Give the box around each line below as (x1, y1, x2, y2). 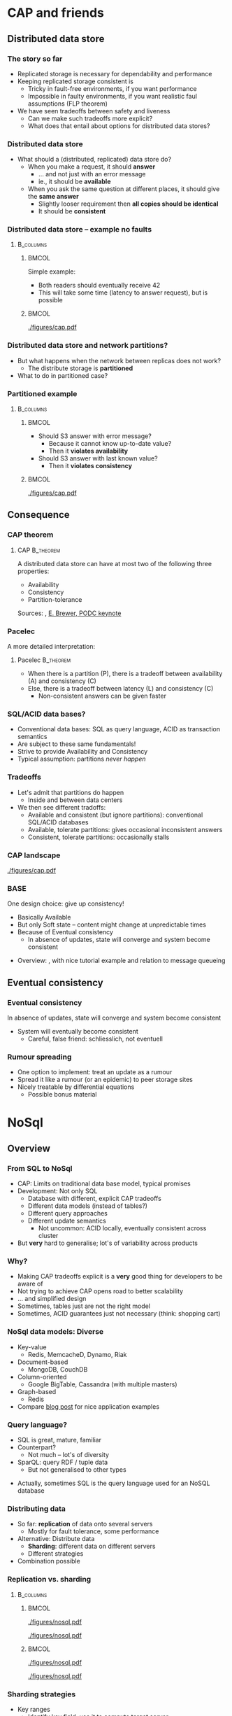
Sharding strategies (7, 1689, 76, 1699)
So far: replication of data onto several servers (17, 1520, 153, 1528)
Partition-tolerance (27, 595, 82, 603)
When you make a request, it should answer (27, 162, 156, 171)
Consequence (7, 509, 70, 521)
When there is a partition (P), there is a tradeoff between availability (27, 670, 223, 678)
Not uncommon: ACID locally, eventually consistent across (38, 1224, 207, 1232)
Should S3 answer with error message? (38, 432, 152, 440)
